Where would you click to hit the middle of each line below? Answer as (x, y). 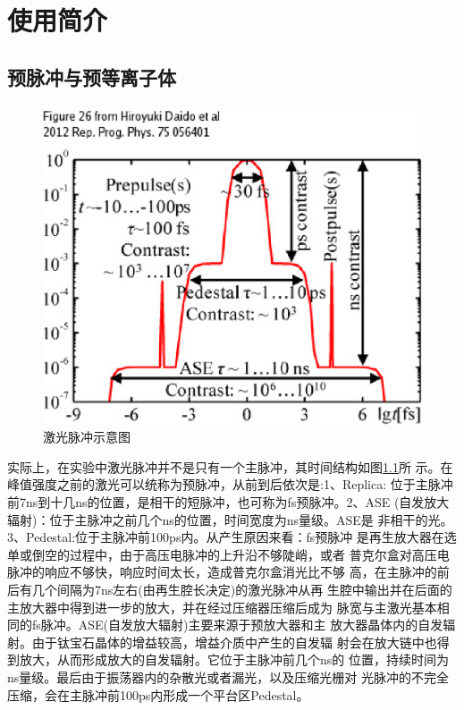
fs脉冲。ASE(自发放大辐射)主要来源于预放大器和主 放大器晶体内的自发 (237, 625)
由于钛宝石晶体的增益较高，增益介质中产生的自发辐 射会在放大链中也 (234, 642)
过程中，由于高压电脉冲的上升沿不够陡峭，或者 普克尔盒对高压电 (259, 554)
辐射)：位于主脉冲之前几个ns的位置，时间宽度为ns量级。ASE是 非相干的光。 (230, 519)
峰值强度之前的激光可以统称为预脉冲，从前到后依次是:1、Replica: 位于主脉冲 (230, 484)
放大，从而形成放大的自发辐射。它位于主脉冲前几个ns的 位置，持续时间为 (234, 659)
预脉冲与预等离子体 (92, 76)
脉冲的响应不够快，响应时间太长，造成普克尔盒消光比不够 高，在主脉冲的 (222, 572)
